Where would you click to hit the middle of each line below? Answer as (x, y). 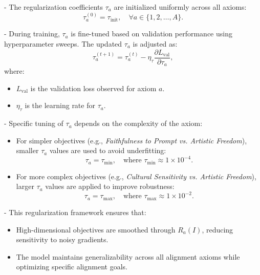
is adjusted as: (155, 43)
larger (25, 186)
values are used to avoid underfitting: (108, 150)
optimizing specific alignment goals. (72, 267)
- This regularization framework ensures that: (75, 212)
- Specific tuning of (34, 123)
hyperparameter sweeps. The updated (63, 43)
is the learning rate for (60, 105)
